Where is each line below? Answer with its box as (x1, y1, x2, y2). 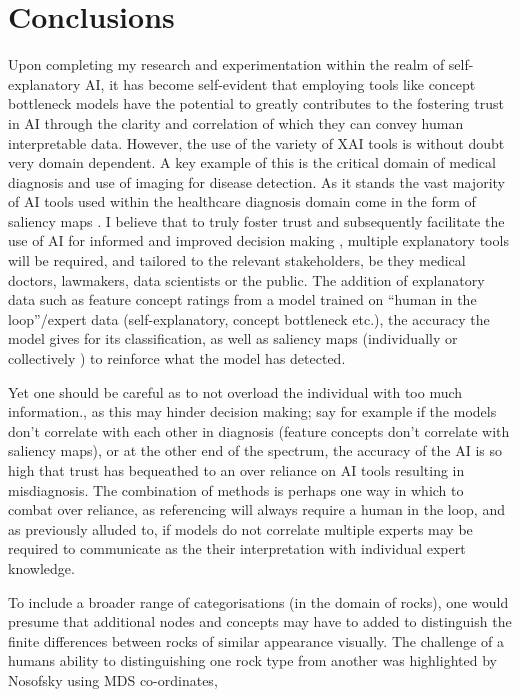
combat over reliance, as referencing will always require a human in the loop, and (8, 499, 505, 520)
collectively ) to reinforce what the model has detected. (8, 348, 346, 369)
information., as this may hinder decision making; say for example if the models (8, 401, 497, 422)
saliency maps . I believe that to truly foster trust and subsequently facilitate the (8, 210, 505, 231)
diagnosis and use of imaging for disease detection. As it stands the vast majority (8, 171, 505, 192)
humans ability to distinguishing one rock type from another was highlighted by (8, 650, 497, 671)
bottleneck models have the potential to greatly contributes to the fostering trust (8, 93, 504, 114)
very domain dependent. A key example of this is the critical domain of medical (8, 152, 496, 173)
